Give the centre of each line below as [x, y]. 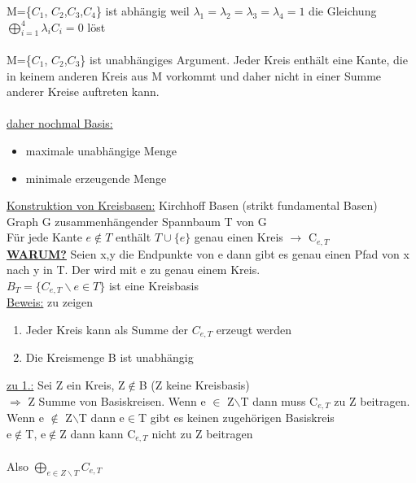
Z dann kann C [98, 433]
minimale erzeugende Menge [96, 178]
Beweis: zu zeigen [50, 302]
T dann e [101, 418]
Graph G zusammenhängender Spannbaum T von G [137, 221]
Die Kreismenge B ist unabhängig [109, 357]
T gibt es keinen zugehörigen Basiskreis [236, 418]
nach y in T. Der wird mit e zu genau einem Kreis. [134, 270]
